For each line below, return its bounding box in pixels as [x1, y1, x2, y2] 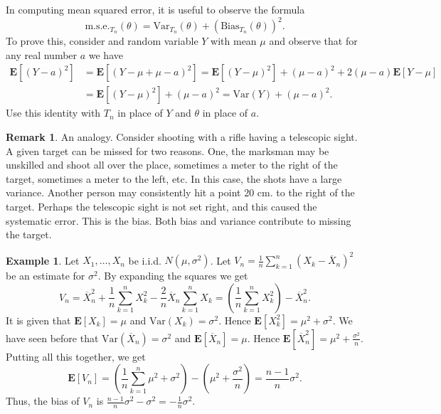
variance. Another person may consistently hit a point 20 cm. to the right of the [6, 185, 355, 200]
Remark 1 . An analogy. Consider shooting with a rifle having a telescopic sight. [6, 129, 358, 144]
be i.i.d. [128, 253, 161, 267]
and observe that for [269, 33, 358, 48]
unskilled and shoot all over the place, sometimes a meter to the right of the [6, 157, 338, 172]
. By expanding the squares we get [97, 268, 248, 283]
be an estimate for [6, 268, 85, 283]
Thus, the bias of [6, 393, 80, 408]
